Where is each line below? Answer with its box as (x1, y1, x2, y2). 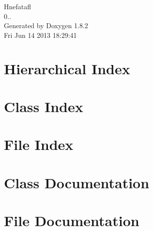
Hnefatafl (4, 1, 31, 11)
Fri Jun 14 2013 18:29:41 (4, 30, 77, 40)
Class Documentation (4, 172, 150, 192)
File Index (4, 134, 74, 154)
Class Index (4, 96, 83, 116)
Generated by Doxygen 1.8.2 (4, 20, 88, 31)
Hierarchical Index (4, 58, 130, 78)
